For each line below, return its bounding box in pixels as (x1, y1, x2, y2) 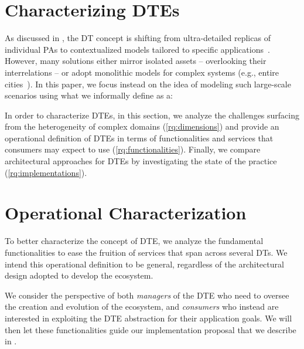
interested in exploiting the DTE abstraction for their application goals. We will (5, 311, 292, 324)
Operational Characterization (5, 201, 247, 225)
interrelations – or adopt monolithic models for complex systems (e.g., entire (5, 66, 279, 78)
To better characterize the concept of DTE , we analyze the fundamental (5, 235, 264, 247)
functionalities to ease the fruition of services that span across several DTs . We (5, 246, 288, 258)
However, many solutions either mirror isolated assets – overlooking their (5, 55, 267, 67)
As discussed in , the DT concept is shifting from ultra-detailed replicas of (5, 32, 271, 44)
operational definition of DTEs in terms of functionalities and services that (5, 131, 274, 144)
